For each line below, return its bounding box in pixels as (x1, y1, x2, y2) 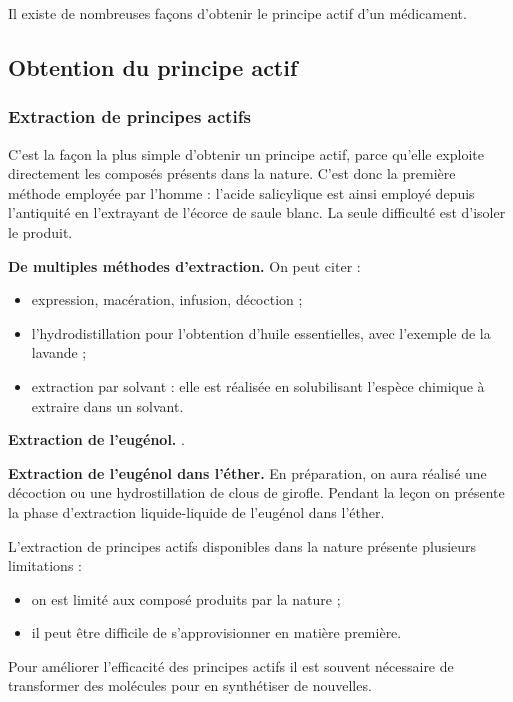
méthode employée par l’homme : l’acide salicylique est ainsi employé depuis (8, 182, 475, 203)
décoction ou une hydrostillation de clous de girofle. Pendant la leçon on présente (8, 482, 505, 503)
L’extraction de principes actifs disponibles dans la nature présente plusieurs (8, 535, 477, 556)
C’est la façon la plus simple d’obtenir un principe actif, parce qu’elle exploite (8, 143, 484, 164)
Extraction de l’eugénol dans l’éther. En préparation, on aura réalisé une (8, 462, 487, 483)
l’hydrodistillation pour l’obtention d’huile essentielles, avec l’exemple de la (31, 322, 491, 343)
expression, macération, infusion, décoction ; (31, 289, 303, 310)
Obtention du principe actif (8, 51, 298, 82)
